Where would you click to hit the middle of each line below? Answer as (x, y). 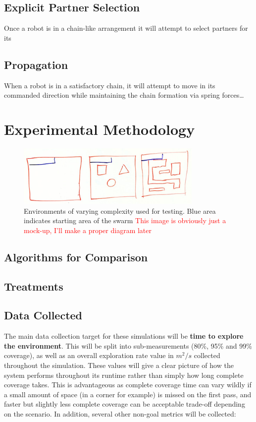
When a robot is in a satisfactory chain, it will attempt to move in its (110, 85)
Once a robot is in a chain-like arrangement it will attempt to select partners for (126, 28)
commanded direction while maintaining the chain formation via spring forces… (124, 95)
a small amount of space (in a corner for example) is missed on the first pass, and (128, 394)
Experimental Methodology (100, 129)
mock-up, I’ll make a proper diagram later (88, 230)
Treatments (34, 286)
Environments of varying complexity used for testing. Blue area (120, 211)
